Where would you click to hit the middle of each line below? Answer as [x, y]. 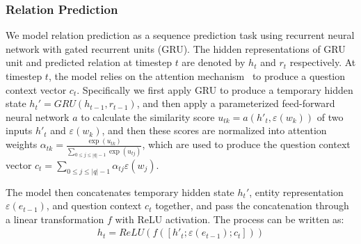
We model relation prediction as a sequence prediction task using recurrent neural [180, 35]
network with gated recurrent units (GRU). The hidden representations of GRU [176, 48]
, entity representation [296, 192]
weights [22, 144]
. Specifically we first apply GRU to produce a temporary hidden [215, 89]
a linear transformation [55, 219]
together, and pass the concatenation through [252, 205]
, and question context [94, 205]
